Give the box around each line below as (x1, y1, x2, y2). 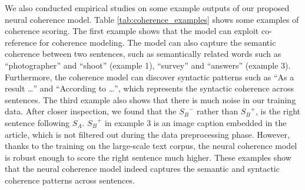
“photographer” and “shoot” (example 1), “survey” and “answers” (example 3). (5, 59, 291, 71)
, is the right (256, 105, 300, 117)
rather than (197, 105, 238, 117)
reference (5, 36, 37, 48)
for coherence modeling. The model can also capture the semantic (39, 36, 276, 48)
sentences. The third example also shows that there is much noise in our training (5, 93, 296, 106)
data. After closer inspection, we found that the (5, 105, 177, 117)
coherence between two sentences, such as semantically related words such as (5, 48, 281, 60)
